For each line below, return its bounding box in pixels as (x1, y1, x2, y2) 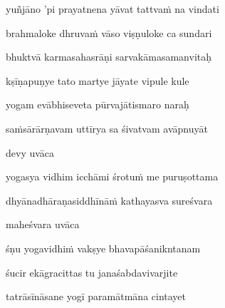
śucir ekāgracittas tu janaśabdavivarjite (6, 265, 178, 279)
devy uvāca (6, 145, 55, 160)
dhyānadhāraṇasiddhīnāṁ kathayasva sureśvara (6, 192, 213, 207)
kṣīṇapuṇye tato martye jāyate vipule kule (6, 73, 189, 88)
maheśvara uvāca (6, 217, 80, 232)
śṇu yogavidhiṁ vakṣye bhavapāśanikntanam (6, 240, 201, 255)
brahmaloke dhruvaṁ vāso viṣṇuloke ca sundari (6, 25, 212, 40)
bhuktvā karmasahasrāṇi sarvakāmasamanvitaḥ (6, 49, 212, 64)
